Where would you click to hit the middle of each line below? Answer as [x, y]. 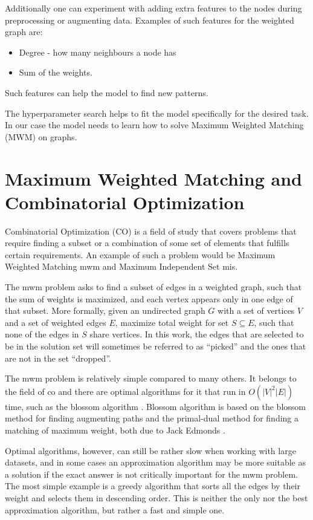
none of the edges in [42, 334]
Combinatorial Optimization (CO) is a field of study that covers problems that [151, 231]
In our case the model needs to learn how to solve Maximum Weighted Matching [154, 125]
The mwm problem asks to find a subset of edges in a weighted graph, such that [153, 287]
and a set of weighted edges [56, 322]
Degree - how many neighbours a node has [98, 52]
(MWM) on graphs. [41, 136]
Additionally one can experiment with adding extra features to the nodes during [153, 8]
